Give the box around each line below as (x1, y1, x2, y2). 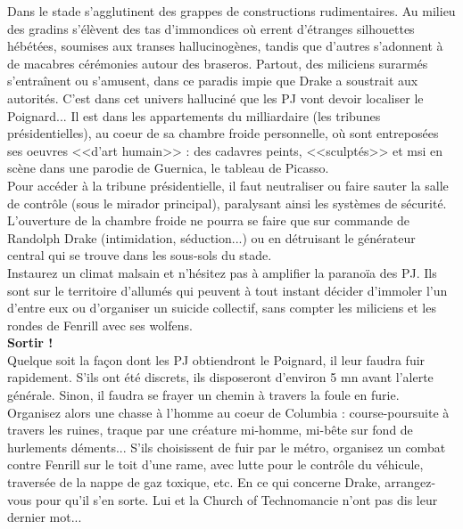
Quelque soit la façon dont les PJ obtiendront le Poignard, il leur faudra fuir (7, 350, 426, 369)
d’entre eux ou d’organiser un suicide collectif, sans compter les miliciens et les (7, 298, 436, 317)
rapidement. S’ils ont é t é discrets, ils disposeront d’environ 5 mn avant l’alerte (7, 368, 434, 387)
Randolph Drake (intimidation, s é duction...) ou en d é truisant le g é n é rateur (7, 228, 416, 247)
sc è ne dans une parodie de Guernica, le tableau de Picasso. (7, 159, 329, 177)
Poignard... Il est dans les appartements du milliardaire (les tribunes (7, 106, 381, 125)
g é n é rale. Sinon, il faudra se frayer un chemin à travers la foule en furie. (7, 386, 400, 404)
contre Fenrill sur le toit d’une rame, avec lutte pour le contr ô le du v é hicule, (7, 455, 424, 474)
